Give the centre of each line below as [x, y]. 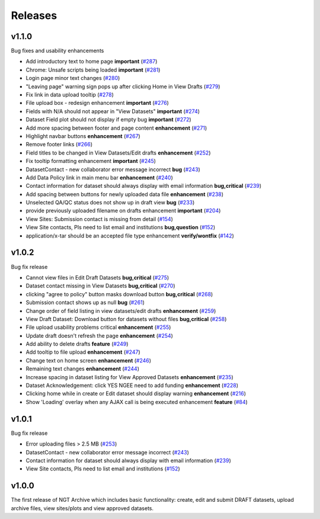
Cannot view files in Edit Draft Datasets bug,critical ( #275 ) [97, 277]
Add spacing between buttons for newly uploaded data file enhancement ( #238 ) [125, 194]
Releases [34, 15]
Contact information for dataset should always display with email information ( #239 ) [128, 460]
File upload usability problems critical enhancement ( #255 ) [98, 327]
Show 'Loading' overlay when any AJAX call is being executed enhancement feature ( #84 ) [137, 402]
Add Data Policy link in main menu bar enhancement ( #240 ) [99, 177]
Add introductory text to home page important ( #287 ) [92, 62]
